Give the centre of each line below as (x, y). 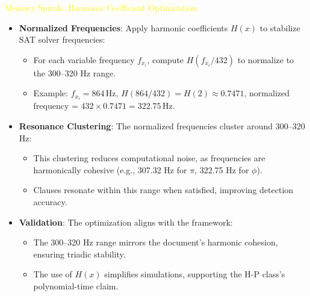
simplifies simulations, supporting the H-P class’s (195, 274)
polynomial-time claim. (76, 286)
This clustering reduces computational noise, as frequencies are (149, 158)
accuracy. (50, 202)
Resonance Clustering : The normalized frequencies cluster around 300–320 (162, 126)
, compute (166, 59)
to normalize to (266, 59)
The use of (53, 274)
